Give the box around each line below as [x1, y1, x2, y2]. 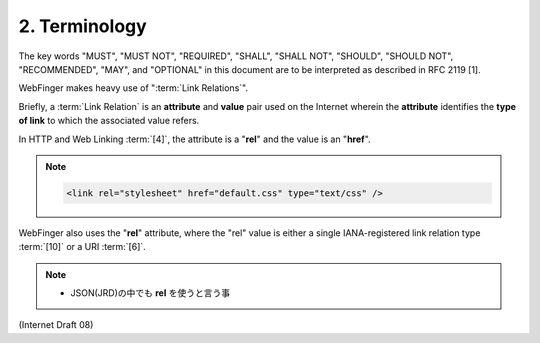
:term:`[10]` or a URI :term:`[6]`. [18, 241, 147, 253]
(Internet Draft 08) [18, 319, 94, 331]
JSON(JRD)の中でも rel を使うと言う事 [70, 287, 230, 299]
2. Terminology [18, 15, 147, 37]
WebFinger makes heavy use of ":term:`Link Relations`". [18, 82, 249, 94]
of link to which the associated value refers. [18, 115, 200, 127]
